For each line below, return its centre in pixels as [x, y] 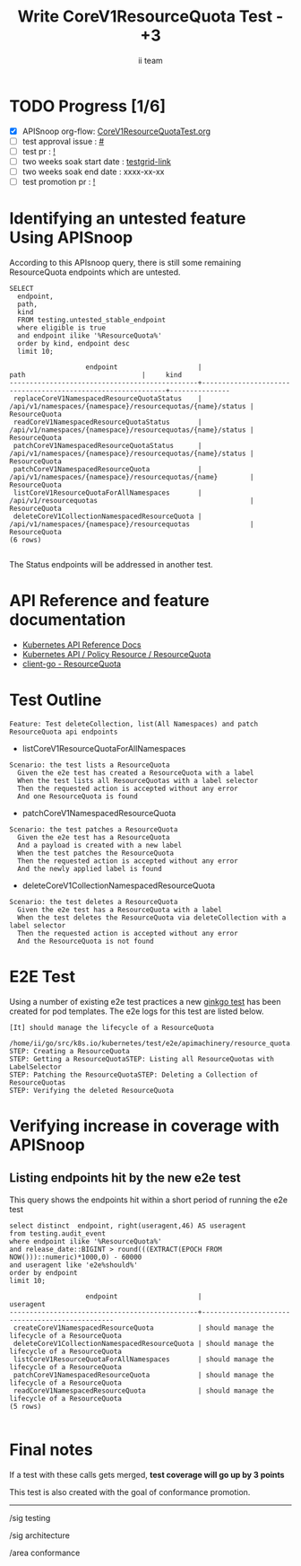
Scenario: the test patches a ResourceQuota [94, 829]
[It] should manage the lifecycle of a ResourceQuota [112, 1027]
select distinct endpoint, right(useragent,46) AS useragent [128, 1226]
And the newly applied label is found [90, 868]
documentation [68, 620]
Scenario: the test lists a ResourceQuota [90, 765]
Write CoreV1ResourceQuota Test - [150, 17]
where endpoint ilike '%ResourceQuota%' [86, 1241]
